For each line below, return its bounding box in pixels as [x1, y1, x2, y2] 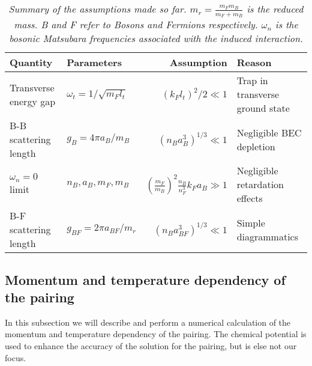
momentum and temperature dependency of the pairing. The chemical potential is [5, 328, 307, 340]
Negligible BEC [236, 125, 302, 139]
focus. [5, 351, 26, 364]
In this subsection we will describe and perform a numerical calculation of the [5, 316, 291, 328]
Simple [236, 215, 265, 230]
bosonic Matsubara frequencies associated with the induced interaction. [9, 31, 303, 46]
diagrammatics [236, 229, 299, 243]
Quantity [10, 55, 53, 70]
